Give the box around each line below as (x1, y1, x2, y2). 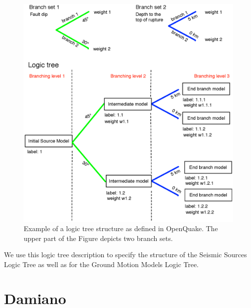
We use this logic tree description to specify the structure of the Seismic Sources (4, 249, 247, 260)
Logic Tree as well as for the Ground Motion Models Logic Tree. (4, 259, 199, 270)
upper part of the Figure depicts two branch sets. (24, 233, 173, 243)
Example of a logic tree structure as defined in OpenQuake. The (24, 223, 218, 234)
